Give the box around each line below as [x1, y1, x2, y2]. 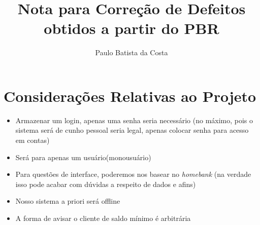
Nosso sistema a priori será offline [15, 196, 120, 206]
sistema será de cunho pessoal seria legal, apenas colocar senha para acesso [15, 125, 249, 135]
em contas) [15, 135, 50, 145]
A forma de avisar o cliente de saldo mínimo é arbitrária [15, 213, 191, 223]
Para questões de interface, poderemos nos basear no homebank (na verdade [15, 169, 251, 179]
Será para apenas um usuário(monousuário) [15, 152, 151, 162]
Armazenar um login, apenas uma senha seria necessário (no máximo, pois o [15, 115, 253, 125]
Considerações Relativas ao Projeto [4, 85, 256, 106]
